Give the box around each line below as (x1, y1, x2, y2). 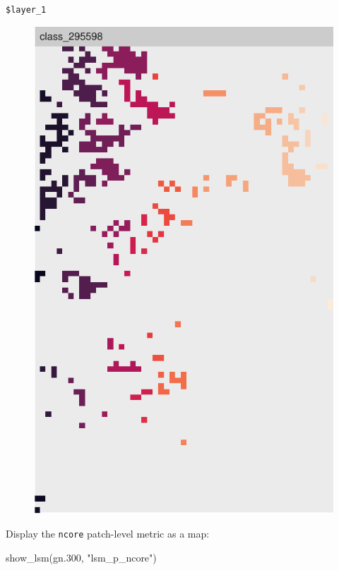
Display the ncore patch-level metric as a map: (6, 526, 210, 540)
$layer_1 (6, 5, 47, 15)
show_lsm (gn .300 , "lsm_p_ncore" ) (6, 550, 157, 564)
